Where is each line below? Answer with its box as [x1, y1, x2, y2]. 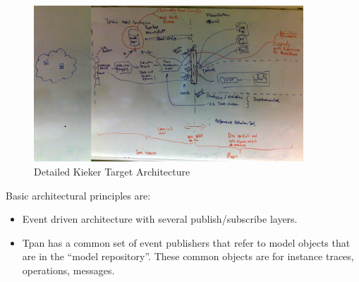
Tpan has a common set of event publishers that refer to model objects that [22, 235, 351, 250]
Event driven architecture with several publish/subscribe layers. [22, 211, 298, 226]
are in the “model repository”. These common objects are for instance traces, [22, 249, 354, 264]
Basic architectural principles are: [6, 188, 151, 202]
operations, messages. [22, 262, 115, 277]
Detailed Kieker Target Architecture [34, 164, 190, 178]
